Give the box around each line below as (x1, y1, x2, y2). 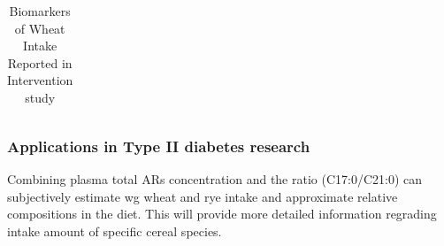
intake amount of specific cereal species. (7, 222, 222, 241)
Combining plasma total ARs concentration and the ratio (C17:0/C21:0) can (7, 170, 423, 188)
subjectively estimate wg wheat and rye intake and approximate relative (7, 187, 398, 205)
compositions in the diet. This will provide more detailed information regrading (7, 204, 437, 223)
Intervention (7, 71, 73, 89)
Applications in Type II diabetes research (7, 135, 310, 157)
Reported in (7, 53, 73, 72)
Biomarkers (9, 2, 71, 19)
